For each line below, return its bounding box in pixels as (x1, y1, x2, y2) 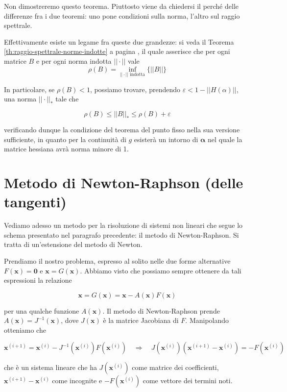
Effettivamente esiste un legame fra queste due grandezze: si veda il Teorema (4, 36, 234, 47)
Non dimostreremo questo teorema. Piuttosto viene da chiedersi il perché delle (4, 1, 239, 11)
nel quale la (208, 134, 242, 144)
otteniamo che (4, 324, 46, 335)
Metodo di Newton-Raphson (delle (4, 172, 243, 192)
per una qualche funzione (4, 305, 79, 316)
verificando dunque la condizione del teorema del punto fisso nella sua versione (4, 124, 240, 135)
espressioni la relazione (4, 275, 72, 285)
